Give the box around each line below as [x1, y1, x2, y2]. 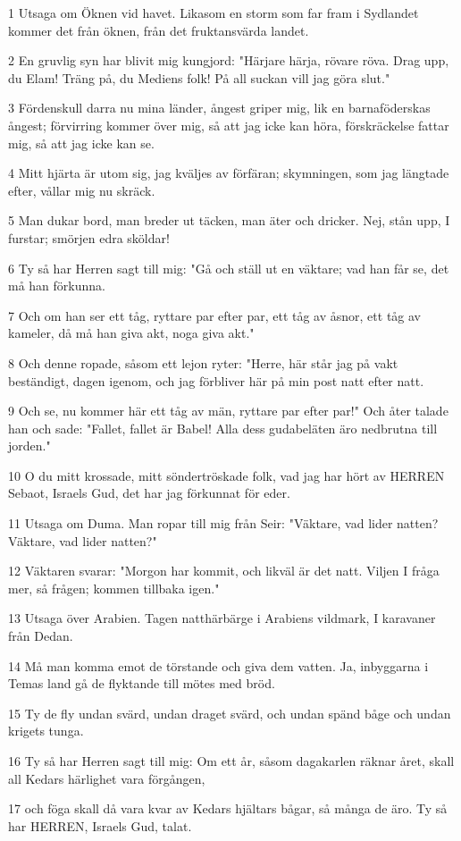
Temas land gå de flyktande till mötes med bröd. [8, 674, 275, 693]
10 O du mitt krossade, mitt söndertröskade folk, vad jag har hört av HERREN [8, 466, 445, 484]
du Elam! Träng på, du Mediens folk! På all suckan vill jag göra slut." [8, 68, 390, 87]
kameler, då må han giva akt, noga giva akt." [8, 324, 255, 342]
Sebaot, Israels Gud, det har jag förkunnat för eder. [8, 484, 290, 502]
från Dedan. [8, 627, 73, 645]
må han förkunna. [8, 276, 105, 295]
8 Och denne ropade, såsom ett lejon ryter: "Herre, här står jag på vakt [8, 353, 398, 372]
